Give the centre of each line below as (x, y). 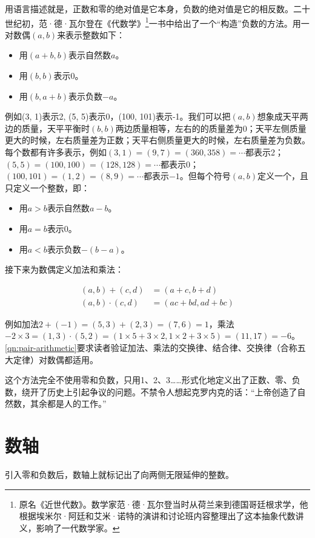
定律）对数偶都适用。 (55, 359)
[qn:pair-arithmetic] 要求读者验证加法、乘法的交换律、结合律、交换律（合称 (151, 347)
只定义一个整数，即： (47, 187)
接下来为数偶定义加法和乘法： (64, 269)
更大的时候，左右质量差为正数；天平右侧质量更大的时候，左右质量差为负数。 (157, 140)
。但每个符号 (205, 176)
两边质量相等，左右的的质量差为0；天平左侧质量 (211, 128)
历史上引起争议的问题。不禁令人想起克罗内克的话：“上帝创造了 (172, 391)
